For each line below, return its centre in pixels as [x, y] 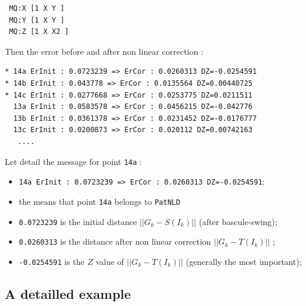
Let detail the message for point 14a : [73, 161]
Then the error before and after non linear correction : [104, 51]
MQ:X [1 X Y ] [37, 8]
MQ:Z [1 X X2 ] [39, 32]
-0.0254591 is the [52, 261]
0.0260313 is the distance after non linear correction [115, 241]
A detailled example [68, 293]
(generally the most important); [244, 261]
